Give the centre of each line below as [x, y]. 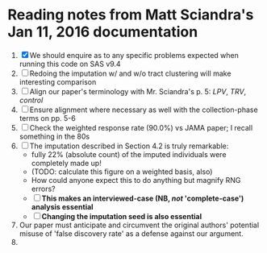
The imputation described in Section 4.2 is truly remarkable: [129, 146]
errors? [43, 189]
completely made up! [66, 163]
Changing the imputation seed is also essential [122, 216]
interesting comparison [58, 81]
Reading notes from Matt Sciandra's [131, 15]
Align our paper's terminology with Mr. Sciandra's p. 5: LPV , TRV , [138, 91]
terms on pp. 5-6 [47, 118]
